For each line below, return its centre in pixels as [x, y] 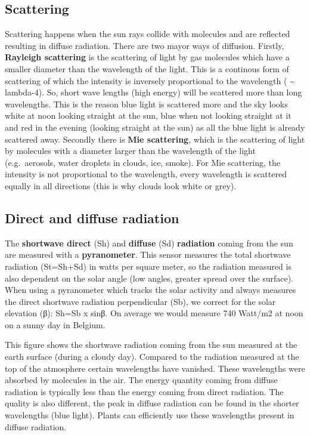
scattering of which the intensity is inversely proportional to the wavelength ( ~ [150, 80]
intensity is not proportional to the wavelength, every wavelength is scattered [146, 174]
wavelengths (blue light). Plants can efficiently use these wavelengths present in [150, 415]
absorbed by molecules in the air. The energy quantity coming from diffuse [141, 380]
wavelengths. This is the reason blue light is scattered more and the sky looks [146, 104]
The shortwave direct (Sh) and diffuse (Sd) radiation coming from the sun [149, 243]
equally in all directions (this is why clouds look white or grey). [121, 185]
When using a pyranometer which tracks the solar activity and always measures [151, 290]
